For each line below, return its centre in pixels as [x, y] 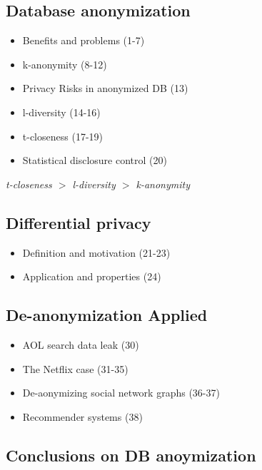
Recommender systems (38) [82, 416]
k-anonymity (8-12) [65, 64]
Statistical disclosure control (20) [95, 160]
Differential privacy [79, 222]
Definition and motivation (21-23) [96, 252]
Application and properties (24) [92, 276]
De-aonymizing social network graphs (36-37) [121, 393]
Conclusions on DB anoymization [131, 455]
